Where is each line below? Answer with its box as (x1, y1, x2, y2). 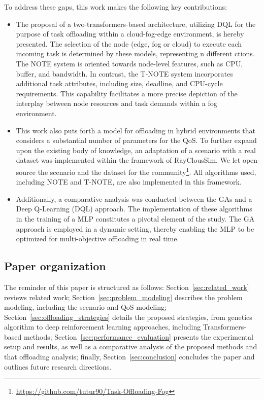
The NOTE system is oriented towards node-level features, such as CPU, (16, 58, 243, 68)
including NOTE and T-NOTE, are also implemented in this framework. (16, 176, 242, 187)
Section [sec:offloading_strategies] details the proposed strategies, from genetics (4, 311, 252, 322)
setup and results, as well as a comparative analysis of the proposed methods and (4, 341, 257, 352)
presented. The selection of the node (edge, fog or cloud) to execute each (16, 38, 242, 49)
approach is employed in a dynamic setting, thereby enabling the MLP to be (16, 223, 254, 234)
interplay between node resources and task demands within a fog (16, 98, 217, 108)
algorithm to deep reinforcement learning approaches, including (4, 321, 201, 332)
